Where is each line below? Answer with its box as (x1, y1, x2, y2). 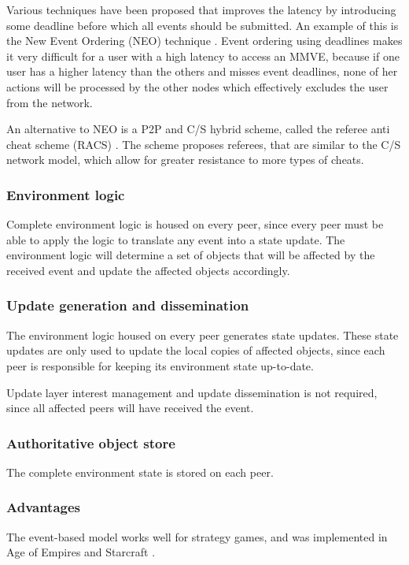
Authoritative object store (6, 433, 175, 452)
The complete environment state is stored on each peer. (6, 463, 274, 480)
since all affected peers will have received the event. (6, 400, 254, 416)
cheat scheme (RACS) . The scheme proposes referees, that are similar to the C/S (6, 136, 401, 152)
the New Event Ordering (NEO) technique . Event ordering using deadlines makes (6, 32, 403, 49)
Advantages (6, 497, 81, 517)
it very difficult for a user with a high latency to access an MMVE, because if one (6, 47, 400, 64)
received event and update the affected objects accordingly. (6, 262, 290, 278)
